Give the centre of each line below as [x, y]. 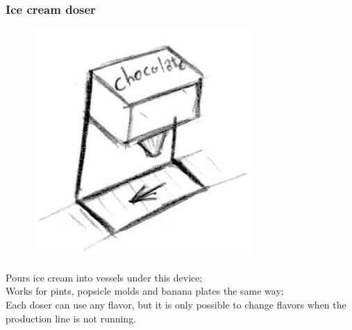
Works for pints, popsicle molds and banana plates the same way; [145, 291]
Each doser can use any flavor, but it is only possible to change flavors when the [176, 304]
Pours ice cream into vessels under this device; [104, 277]
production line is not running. [71, 318]
